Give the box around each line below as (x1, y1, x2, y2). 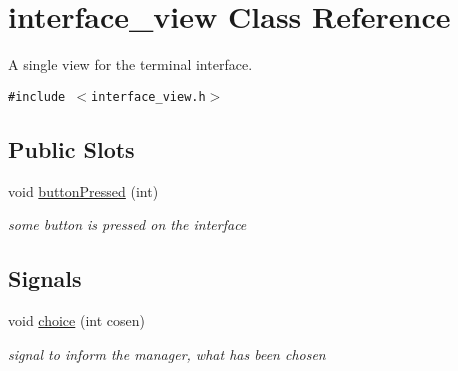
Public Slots (8, 133, 135, 164)
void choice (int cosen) (8, 309, 145, 330)
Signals (8, 263, 82, 294)
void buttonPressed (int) (8, 180, 159, 201)
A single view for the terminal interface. (8, 54, 253, 75)
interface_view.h (91, 89, 206, 104)
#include (8, 89, 66, 104)
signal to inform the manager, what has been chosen (8, 343, 326, 364)
